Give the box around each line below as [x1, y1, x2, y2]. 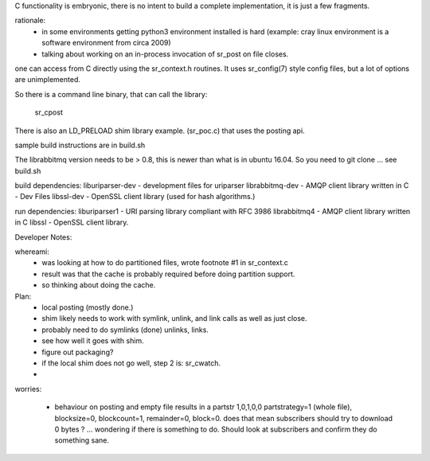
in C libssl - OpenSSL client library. [14, 217, 129, 227]
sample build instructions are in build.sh [14, 140, 146, 150]
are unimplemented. [14, 75, 81, 84]
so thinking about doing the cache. [41, 280, 156, 290]
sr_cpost [34, 107, 63, 117]
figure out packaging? [41, 347, 114, 357]
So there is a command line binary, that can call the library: [14, 89, 208, 99]
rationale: [14, 16, 46, 25]
